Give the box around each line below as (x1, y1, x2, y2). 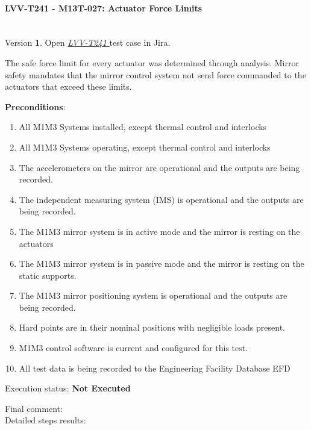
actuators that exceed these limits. (5, 80, 132, 93)
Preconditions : (5, 100, 66, 113)
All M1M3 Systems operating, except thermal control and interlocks (19, 140, 271, 153)
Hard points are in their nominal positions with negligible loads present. (19, 321, 285, 334)
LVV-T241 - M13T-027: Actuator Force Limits (5, 1, 203, 14)
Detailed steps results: (5, 414, 86, 426)
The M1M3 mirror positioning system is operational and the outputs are (19, 289, 287, 302)
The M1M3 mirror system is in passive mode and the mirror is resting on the (19, 257, 304, 270)
